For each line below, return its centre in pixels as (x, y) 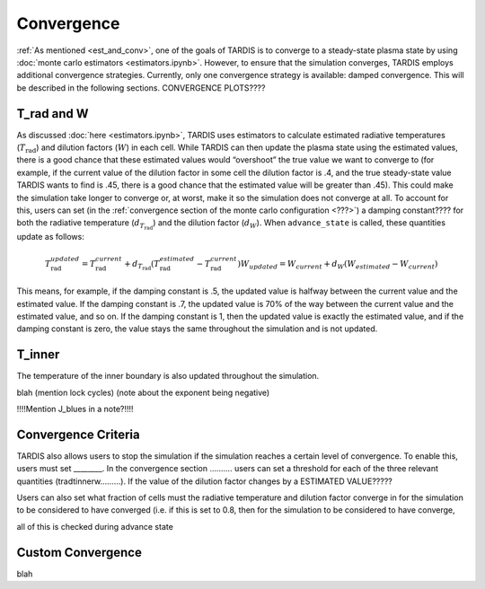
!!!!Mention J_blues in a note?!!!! (75, 409)
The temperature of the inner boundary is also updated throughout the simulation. (168, 376)
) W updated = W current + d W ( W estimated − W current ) (338, 265)
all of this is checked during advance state (95, 526)
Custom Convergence (79, 552)
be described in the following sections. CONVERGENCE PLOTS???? (141, 88)
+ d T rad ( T (142, 265)
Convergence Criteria (78, 434)
